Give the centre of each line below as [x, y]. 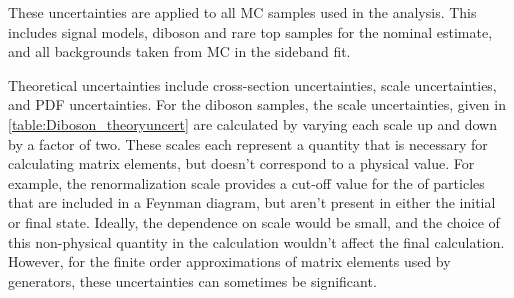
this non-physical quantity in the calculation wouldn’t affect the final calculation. [256, 241]
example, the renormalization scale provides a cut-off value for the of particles [246, 182]
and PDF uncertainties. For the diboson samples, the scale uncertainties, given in [257, 104]
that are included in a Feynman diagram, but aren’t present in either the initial [252, 202]
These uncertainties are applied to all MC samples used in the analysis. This [242, 12]
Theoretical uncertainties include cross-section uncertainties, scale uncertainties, [252, 84]
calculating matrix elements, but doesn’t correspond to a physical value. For [241, 163]
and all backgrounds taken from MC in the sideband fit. [179, 51]
